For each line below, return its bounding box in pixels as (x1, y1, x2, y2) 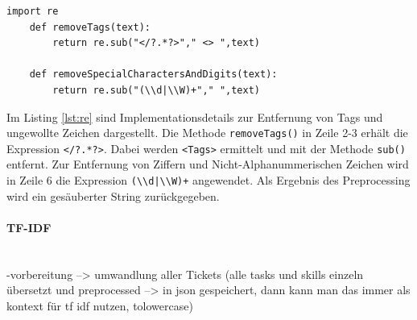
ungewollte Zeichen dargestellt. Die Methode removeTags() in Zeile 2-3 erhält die (6, 124, 408, 141)
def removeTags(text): (29, 21, 151, 33)
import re (6, 6, 59, 17)
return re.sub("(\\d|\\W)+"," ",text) (52, 84, 260, 96)
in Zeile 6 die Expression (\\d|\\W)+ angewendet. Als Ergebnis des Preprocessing (6, 172, 411, 189)
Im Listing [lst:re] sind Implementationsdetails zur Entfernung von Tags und (6, 108, 383, 125)
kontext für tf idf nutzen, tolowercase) (6, 297, 193, 314)
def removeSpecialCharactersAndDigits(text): (29, 69, 278, 81)
